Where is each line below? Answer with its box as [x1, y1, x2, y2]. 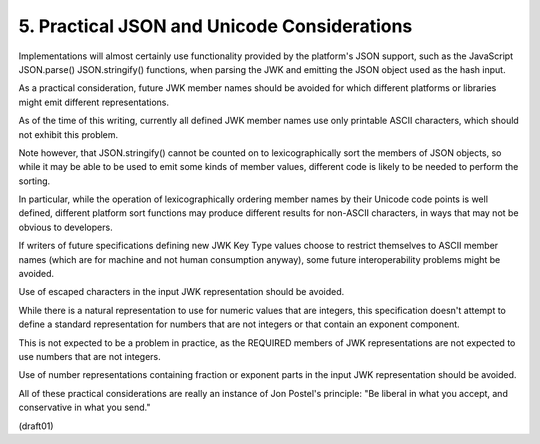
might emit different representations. [18, 96, 170, 108]
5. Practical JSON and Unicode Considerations [18, 15, 413, 37]
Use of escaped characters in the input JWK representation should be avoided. [18, 286, 345, 298]
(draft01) [18, 420, 54, 432]
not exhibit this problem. [18, 128, 119, 140]
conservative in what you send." [18, 401, 151, 414]
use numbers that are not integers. [18, 350, 162, 362]
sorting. [18, 175, 51, 187]
